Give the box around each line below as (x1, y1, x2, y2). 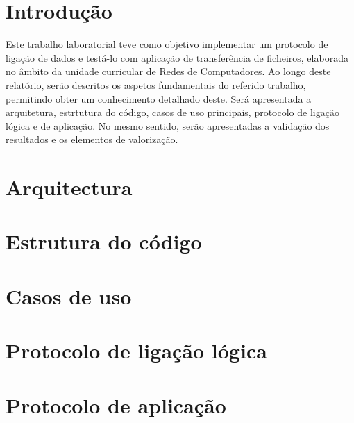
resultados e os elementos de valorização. (6, 132, 178, 147)
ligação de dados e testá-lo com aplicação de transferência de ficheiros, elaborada (6, 50, 348, 65)
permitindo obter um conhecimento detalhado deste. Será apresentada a (6, 91, 312, 106)
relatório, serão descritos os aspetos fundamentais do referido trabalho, (6, 77, 306, 92)
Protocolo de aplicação (6, 390, 226, 419)
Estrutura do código (6, 227, 202, 256)
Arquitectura (6, 173, 133, 201)
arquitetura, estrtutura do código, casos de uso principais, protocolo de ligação (6, 105, 339, 119)
